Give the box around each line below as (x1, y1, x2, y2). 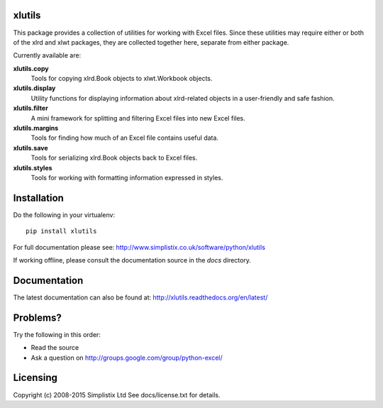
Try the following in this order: (13, 330, 101, 338)
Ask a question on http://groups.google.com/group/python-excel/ (30, 353, 223, 362)
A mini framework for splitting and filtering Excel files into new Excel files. (30, 114, 245, 122)
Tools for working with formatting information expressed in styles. (30, 173, 223, 182)
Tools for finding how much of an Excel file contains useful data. (30, 133, 219, 142)
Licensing (13, 372, 58, 384)
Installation (13, 192, 64, 204)
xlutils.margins (13, 124, 59, 133)
